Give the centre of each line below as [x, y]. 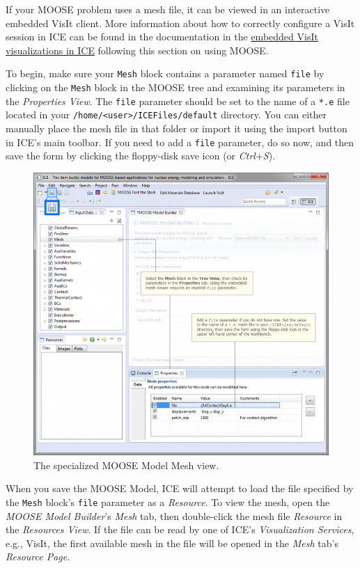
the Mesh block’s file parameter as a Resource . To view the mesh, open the [168, 502]
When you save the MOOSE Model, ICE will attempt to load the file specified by [180, 488]
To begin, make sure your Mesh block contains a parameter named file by [165, 73]
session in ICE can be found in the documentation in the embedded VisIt [162, 37]
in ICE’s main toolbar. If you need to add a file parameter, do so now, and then [180, 142]
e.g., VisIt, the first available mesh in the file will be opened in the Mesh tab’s [172, 543]
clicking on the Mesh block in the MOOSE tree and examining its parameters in [175, 87]
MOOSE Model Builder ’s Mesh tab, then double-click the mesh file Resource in [174, 515]
